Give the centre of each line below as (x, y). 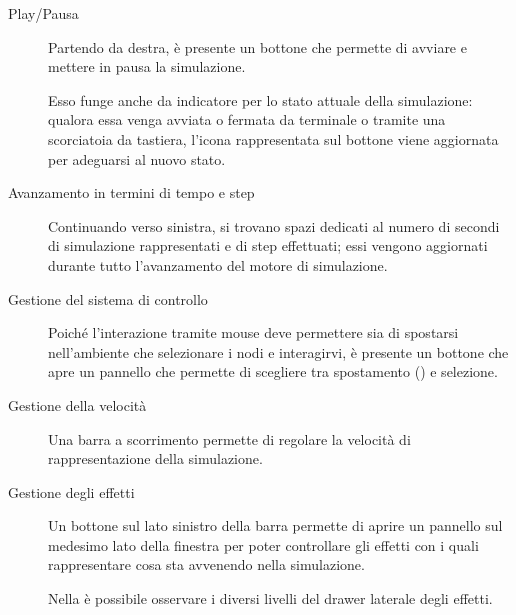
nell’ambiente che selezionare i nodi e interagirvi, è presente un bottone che (278, 351)
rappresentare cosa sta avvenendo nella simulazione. (206, 564)
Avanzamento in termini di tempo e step (131, 192)
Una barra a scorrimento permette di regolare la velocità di (229, 438)
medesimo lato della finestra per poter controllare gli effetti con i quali (263, 544)
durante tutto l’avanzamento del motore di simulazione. (218, 264)
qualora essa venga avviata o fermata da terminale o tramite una (247, 119)
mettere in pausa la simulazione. (147, 66)
